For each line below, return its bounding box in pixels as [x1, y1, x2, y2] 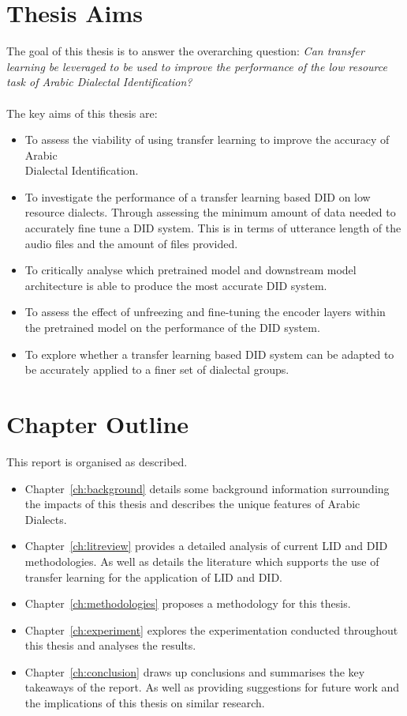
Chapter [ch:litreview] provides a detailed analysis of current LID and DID [24, 537, 388, 554]
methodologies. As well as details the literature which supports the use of [24, 552, 379, 569]
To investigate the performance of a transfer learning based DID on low [24, 188, 371, 205]
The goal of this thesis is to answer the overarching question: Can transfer [6, 43, 364, 59]
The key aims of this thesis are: [6, 104, 158, 121]
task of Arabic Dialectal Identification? [6, 73, 192, 90]
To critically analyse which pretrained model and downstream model [24, 262, 357, 278]
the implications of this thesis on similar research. [24, 695, 265, 711]
